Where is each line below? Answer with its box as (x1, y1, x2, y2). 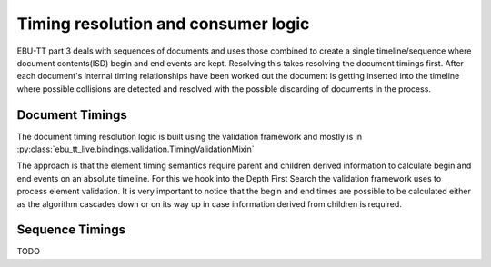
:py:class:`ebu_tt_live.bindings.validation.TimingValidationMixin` (16, 143, 255, 154)
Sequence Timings (16, 222, 126, 238)
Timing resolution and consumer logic (16, 14, 310, 34)
